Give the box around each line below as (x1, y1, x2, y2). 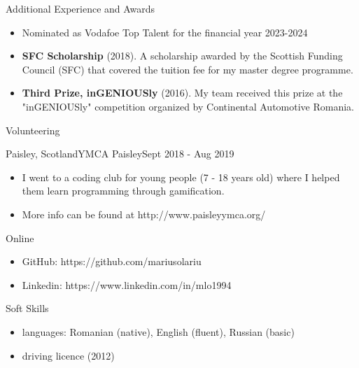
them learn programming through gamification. (22, 183, 225, 198)
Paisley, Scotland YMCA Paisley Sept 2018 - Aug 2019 (6, 146, 234, 161)
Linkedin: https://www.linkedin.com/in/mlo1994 (22, 277, 232, 292)
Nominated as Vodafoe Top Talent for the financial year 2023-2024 (22, 24, 308, 39)
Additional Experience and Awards (6, 1, 155, 15)
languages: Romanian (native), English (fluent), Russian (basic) (22, 324, 295, 339)
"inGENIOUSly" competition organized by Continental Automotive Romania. (22, 99, 355, 113)
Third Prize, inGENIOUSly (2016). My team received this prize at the (22, 85, 343, 100)
